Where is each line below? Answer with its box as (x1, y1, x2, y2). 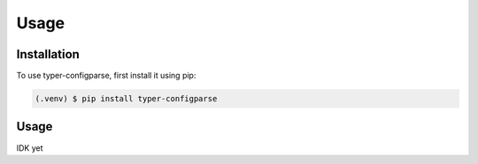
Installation (16, 47, 80, 62)
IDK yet (16, 142, 43, 153)
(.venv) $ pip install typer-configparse (35, 93, 218, 104)
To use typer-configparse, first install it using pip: (16, 71, 197, 81)
